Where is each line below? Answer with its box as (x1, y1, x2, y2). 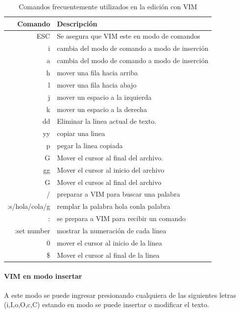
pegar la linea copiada (57, 140, 123, 151)
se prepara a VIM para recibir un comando (57, 213, 186, 224)
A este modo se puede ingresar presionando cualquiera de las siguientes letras (4, 290, 236, 300)
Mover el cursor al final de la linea (57, 249, 160, 260)
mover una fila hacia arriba (57, 67, 138, 77)
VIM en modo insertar (4, 271, 82, 281)
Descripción (57, 18, 97, 28)
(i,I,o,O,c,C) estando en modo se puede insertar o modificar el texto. (4, 299, 209, 310)
